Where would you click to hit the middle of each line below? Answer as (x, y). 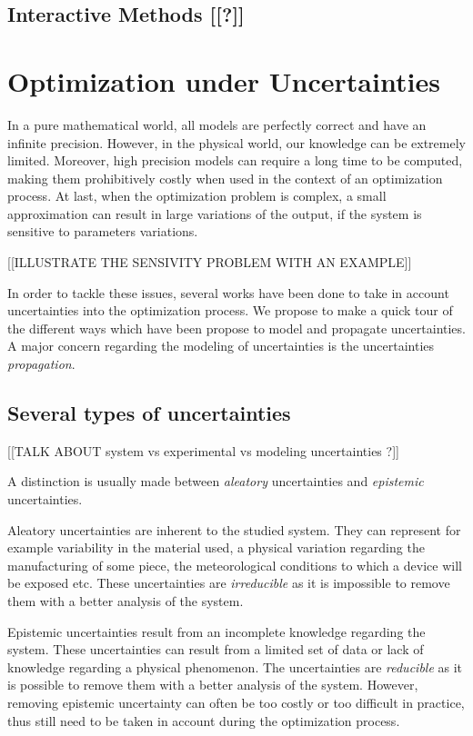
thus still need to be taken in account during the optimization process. (204, 720)
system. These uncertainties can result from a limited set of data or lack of (216, 649)
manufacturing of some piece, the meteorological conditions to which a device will (235, 565)
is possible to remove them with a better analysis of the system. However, (213, 685)
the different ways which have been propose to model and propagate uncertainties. (236, 328)
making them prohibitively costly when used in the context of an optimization (225, 178)
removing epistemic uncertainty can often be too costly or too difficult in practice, (236, 702)
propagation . (41, 364)
